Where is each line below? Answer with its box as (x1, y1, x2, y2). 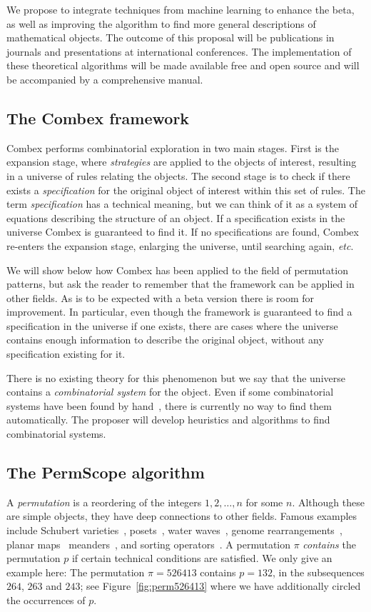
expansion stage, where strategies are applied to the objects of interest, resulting (6, 154, 357, 169)
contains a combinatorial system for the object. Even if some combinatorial (6, 384, 334, 399)
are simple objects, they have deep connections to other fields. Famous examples (6, 508, 357, 523)
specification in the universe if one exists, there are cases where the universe (6, 318, 338, 333)
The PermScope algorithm (6, 461, 205, 483)
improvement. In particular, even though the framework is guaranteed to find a (6, 304, 352, 319)
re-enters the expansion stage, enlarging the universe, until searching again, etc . (6, 238, 354, 253)
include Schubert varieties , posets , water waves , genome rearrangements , (6, 523, 342, 538)
